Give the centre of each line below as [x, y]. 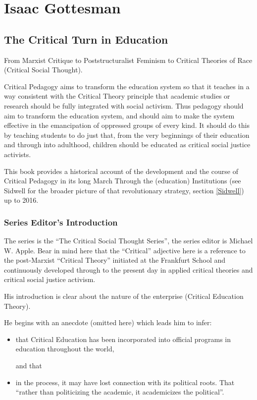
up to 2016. [21, 200]
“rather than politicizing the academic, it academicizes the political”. [120, 392]
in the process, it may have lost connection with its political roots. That [125, 382]
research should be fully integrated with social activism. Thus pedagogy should [124, 105]
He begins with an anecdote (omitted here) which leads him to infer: [108, 322]
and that [29, 366]
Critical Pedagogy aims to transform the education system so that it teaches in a [127, 86]
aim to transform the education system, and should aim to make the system [119, 115]
